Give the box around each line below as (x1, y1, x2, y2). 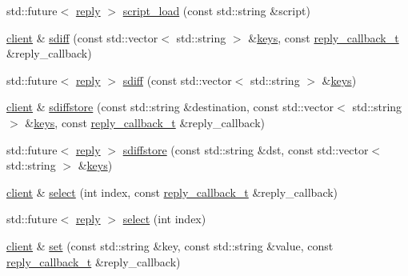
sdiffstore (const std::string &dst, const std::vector (122, 141, 369, 158)
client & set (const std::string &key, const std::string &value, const (6, 237, 334, 254)
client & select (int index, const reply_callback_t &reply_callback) (6, 183, 338, 200)
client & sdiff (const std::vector (6, 29, 158, 46)
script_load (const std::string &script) (122, 2, 310, 18)
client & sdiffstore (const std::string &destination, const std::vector (6, 98, 334, 115)
